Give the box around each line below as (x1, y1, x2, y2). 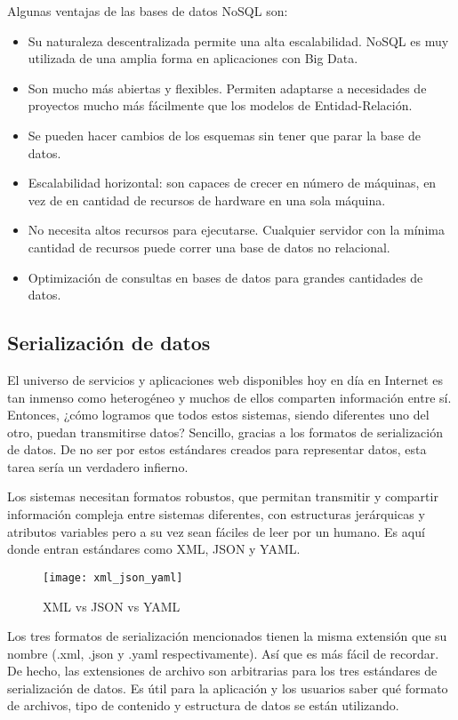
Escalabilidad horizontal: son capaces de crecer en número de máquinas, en (28, 173, 437, 192)
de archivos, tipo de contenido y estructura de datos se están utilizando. (7, 696, 399, 715)
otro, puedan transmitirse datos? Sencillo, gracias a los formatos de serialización (7, 422, 443, 441)
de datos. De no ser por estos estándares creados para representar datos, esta (7, 440, 427, 459)
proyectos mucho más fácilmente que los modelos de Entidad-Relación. (28, 96, 413, 115)
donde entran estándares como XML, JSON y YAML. (7, 540, 301, 558)
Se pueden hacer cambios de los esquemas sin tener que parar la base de (28, 125, 421, 144)
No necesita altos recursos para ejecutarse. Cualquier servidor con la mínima (28, 220, 445, 239)
